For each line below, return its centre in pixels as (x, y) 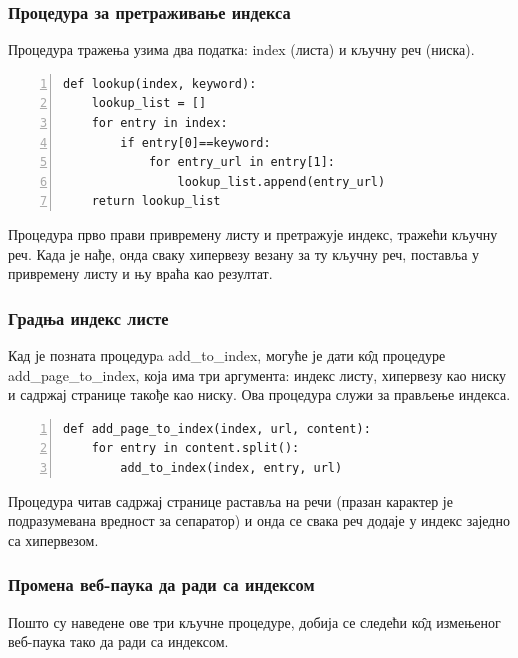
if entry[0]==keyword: (195, 142)
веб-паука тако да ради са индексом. (118, 641)
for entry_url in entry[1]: (242, 162)
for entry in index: (159, 123)
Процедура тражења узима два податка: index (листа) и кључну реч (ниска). (241, 49)
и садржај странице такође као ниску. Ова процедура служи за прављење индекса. (259, 394)
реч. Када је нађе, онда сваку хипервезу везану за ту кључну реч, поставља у (244, 253)
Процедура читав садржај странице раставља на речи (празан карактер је (230, 500)
